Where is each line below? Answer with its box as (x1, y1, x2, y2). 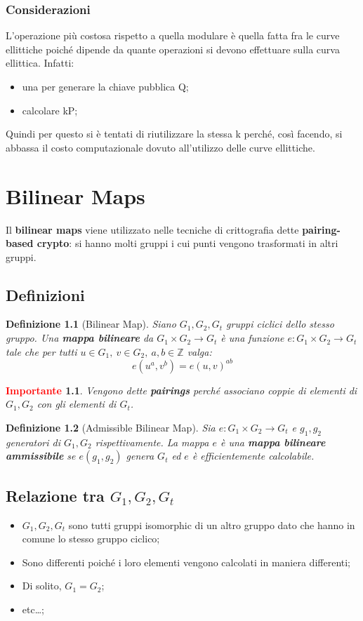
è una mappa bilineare (220, 434, 326, 449)
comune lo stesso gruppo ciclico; (22, 531, 160, 546)
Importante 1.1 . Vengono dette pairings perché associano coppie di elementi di (6, 382, 357, 397)
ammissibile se (6, 448, 76, 463)
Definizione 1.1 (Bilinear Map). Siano (6, 316, 176, 331)
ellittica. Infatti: (6, 55, 74, 70)
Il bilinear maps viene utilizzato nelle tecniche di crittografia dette (6, 222, 299, 236)
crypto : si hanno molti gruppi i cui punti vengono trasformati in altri (37, 236, 338, 251)
